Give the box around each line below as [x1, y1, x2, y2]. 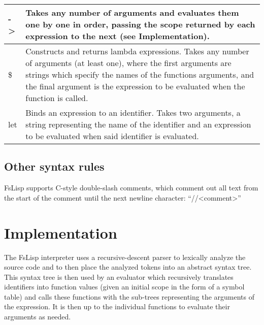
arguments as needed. [4, 311, 71, 322]
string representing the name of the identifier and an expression [25, 118, 251, 130]
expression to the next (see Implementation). [25, 30, 210, 42]
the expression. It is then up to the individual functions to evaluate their [4, 301, 230, 312]
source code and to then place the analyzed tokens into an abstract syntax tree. [4, 262, 252, 272]
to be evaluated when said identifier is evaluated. [25, 130, 199, 142]
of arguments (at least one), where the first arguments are [25, 57, 232, 69]
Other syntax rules [4, 158, 105, 174]
